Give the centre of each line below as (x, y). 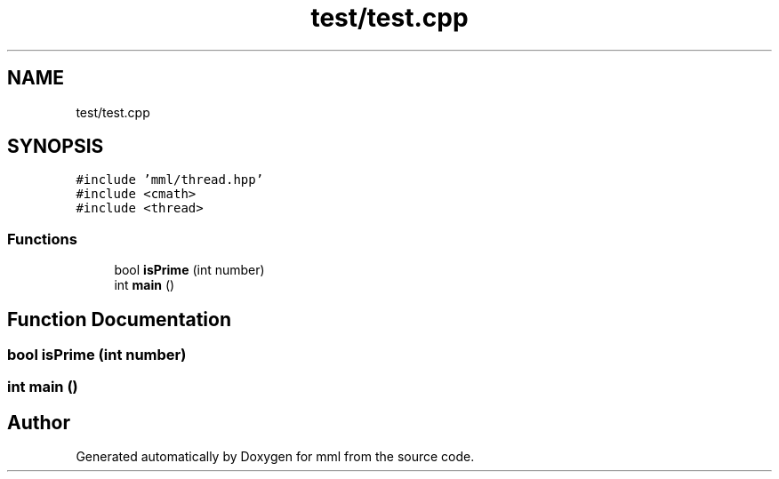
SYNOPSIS (56, 147)
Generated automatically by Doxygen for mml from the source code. (275, 457)
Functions (42, 239)
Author (39, 422)
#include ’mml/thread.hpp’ (170, 180)
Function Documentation (119, 319)
